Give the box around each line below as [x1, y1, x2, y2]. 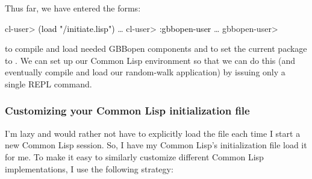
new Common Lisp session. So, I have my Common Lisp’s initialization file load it [5, 139, 307, 151]
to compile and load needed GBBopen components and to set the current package [5, 42, 307, 55]
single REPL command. [5, 77, 92, 90]
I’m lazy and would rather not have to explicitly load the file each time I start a [5, 127, 301, 139]
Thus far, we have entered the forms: [5, 2, 141, 14]
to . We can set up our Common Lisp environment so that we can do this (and [5, 54, 295, 66]
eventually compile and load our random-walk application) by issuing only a [5, 66, 285, 78]
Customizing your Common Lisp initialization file [5, 103, 250, 118]
